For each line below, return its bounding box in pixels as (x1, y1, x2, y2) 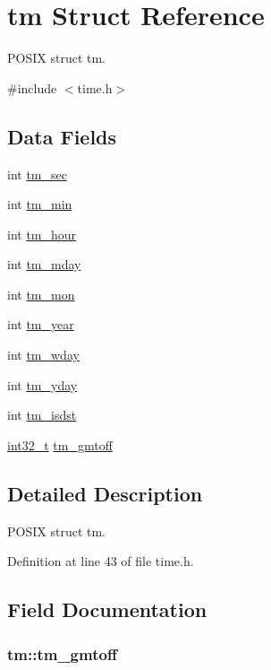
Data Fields (7, 122, 117, 150)
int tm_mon (7, 284, 75, 303)
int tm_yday (7, 375, 78, 394)
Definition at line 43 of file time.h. (7, 552, 194, 570)
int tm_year (7, 315, 74, 334)
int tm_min (7, 195, 72, 213)
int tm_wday (7, 345, 80, 364)
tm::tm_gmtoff (7, 642, 117, 665)
